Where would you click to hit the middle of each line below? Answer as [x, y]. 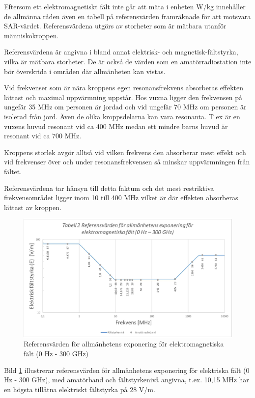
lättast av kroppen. [33, 207]
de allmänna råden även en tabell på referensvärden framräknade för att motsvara [127, 16]
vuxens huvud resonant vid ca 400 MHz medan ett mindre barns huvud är [116, 126]
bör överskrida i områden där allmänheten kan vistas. [85, 71]
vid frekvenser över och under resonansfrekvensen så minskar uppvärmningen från [127, 162]
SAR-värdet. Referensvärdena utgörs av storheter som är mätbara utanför [115, 26]
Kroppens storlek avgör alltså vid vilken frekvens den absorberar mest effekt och [125, 152]
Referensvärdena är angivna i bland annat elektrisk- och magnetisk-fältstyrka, [121, 52]
